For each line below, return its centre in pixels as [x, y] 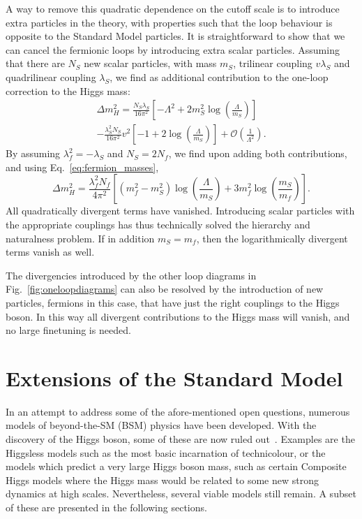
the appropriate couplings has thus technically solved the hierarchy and [158, 224]
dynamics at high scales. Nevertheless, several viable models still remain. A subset [181, 494]
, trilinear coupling [273, 63]
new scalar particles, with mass [150, 63]
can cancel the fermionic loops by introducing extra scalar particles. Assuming [173, 49]
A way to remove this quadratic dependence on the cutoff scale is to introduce [173, 8]
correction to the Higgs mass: [68, 90]
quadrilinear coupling [51, 76]
